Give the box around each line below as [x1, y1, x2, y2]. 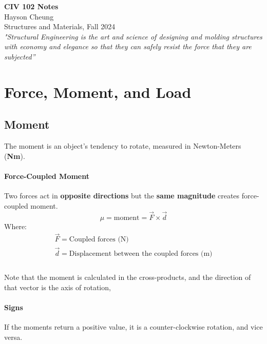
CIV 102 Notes [4, 1, 59, 11]
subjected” [4, 51, 35, 62]
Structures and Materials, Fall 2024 [4, 21, 116, 32]
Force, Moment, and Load [4, 81, 192, 102]
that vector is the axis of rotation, [4, 281, 111, 292]
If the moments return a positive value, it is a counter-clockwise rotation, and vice [4, 321, 263, 332]
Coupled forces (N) [69, 236, 129, 244]
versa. [4, 331, 23, 342]
